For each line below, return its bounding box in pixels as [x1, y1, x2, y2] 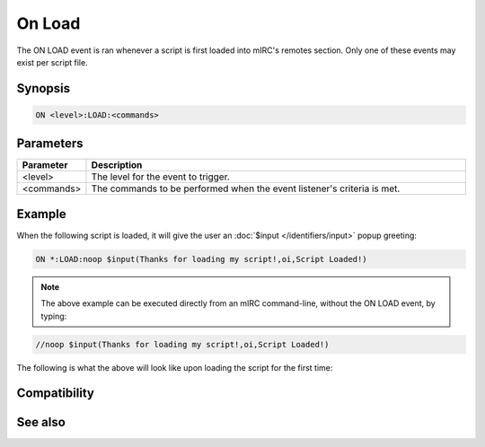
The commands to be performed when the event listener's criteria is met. [91, 182, 401, 195]
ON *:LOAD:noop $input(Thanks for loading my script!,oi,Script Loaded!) [35, 254, 367, 264]
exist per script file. [16, 57, 89, 67]
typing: [40, 311, 67, 321]
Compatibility [16, 386, 94, 401]
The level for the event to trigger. [91, 171, 231, 183]
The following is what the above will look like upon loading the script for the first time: [16, 362, 333, 372]
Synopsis [16, 81, 71, 96]
